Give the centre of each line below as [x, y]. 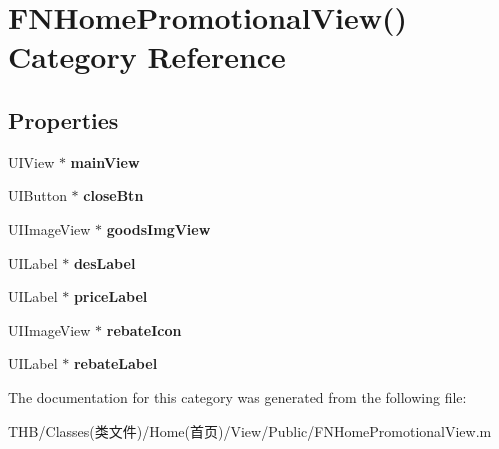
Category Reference [147, 56]
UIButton [37, 195]
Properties [63, 119]
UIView [31, 161]
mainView [105, 161]
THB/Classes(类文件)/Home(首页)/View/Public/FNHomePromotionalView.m [250, 430]
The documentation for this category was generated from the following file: [237, 396]
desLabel [104, 262]
